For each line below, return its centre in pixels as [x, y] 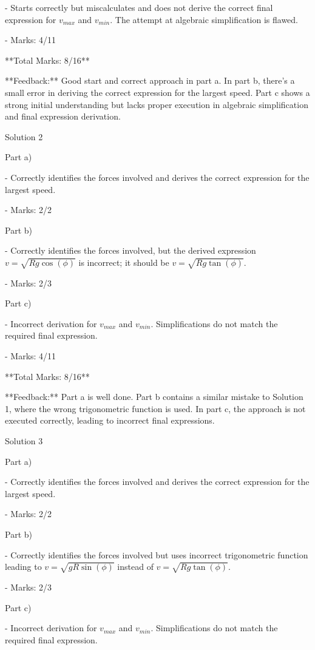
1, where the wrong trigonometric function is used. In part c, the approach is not [155, 408]
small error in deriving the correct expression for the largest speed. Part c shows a [157, 92]
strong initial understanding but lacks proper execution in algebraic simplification [157, 104]
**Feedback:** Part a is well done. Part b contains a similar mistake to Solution [154, 397]
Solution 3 [24, 441]
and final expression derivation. [63, 116]
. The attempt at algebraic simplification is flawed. [204, 19]
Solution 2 [24, 136]
